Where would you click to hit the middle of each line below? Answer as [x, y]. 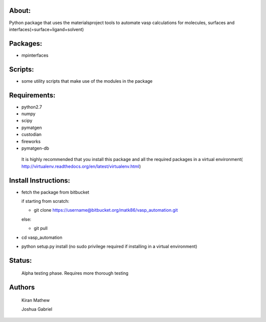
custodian [32, 134]
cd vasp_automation [42, 237]
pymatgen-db [35, 148]
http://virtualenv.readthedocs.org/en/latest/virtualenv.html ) [81, 166]
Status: [20, 260]
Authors [22, 287]
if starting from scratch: [45, 201]
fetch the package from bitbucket [55, 192]
